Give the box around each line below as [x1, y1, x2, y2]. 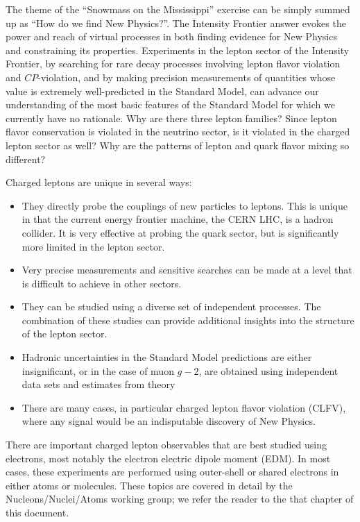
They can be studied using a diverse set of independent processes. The [22, 299, 321, 314]
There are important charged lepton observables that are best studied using [6, 437, 327, 452]
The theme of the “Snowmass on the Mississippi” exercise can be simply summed [6, 2, 350, 16]
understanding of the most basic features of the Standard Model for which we [6, 97, 335, 112]
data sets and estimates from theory [22, 377, 175, 391]
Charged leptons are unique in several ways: [6, 175, 192, 190]
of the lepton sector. [22, 326, 108, 341]
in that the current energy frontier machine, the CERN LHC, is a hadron [22, 212, 334, 226]
